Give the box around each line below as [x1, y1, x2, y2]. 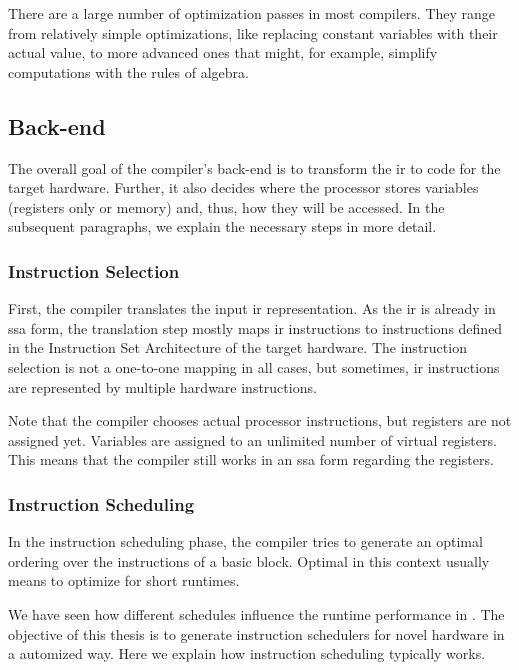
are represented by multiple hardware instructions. [8, 376, 317, 397]
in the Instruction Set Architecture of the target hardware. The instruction [8, 337, 467, 358]
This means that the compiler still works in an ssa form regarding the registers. [8, 449, 494, 470]
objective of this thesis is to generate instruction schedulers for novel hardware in [8, 623, 505, 644]
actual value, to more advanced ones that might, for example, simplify [8, 42, 438, 63]
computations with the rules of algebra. [8, 61, 249, 82]
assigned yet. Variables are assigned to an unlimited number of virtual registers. [8, 429, 497, 450]
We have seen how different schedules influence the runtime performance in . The [8, 603, 505, 624]
